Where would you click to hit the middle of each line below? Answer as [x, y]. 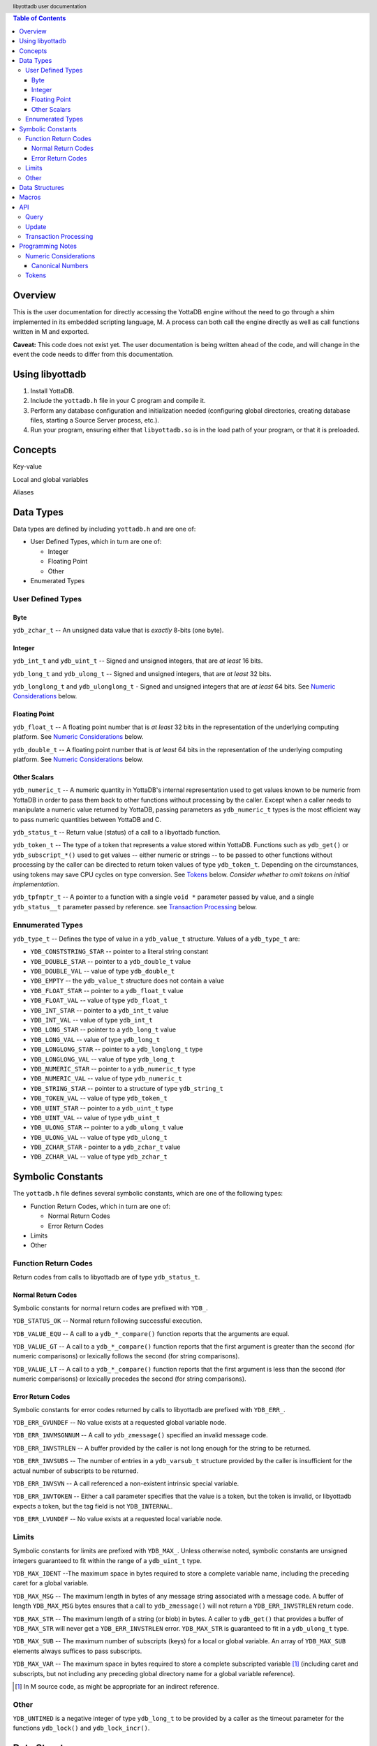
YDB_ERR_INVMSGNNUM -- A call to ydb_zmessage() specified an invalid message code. [140, 1435]
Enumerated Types [58, 580]
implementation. [36, 884]
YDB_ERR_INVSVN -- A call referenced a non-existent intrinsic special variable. [126, 1483]
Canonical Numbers [60, 266]
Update [36, 226]
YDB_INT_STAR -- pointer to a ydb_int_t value [99, 1010]
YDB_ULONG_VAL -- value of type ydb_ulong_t [99, 1137]
